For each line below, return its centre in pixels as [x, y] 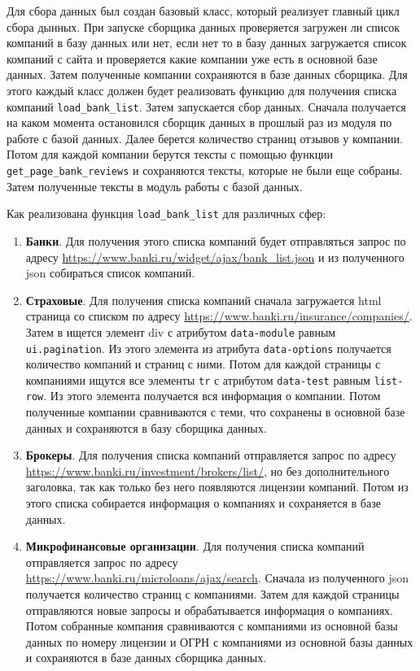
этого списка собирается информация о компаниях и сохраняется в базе [203, 503]
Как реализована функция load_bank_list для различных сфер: [166, 213]
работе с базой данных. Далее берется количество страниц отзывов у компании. [205, 138]
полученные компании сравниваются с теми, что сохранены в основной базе [215, 412]
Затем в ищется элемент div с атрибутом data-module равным [181, 331]
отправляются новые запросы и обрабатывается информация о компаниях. [209, 610]
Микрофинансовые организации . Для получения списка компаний [195, 546]
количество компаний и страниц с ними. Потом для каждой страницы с [203, 364]
